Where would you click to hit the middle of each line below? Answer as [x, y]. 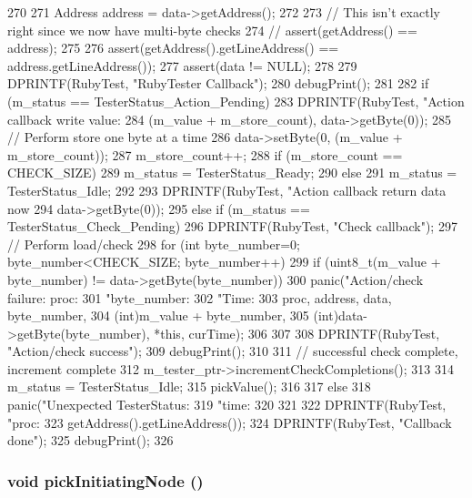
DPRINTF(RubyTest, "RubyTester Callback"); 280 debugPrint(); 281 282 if [218, 83]
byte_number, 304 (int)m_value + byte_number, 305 [158, 315]
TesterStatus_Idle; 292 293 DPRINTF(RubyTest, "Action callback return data [227, 190]
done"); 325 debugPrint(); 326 [90, 440]
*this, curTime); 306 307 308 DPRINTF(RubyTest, [297, 333]
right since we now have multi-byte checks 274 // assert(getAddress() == [212, 30]
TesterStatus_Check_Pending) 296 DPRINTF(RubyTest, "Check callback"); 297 [232, 226]
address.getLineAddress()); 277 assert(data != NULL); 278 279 [182, 65]
